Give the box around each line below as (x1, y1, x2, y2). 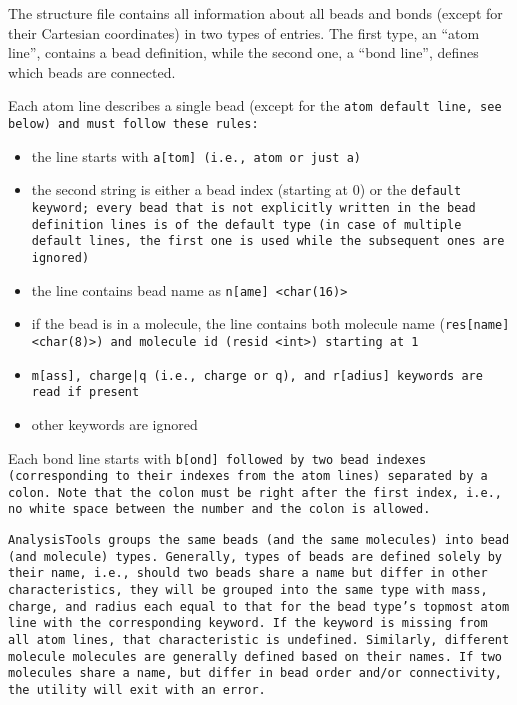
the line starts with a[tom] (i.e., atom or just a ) (31, 145, 361, 166)
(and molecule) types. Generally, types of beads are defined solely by (8, 549, 502, 564)
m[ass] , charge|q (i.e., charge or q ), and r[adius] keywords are (31, 368, 483, 383)
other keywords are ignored (31, 413, 198, 434)
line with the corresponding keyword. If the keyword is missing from (8, 616, 488, 631)
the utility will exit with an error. (8, 683, 266, 698)
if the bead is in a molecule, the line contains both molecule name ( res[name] (31, 313, 510, 334)
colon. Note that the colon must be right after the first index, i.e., (8, 485, 502, 500)
